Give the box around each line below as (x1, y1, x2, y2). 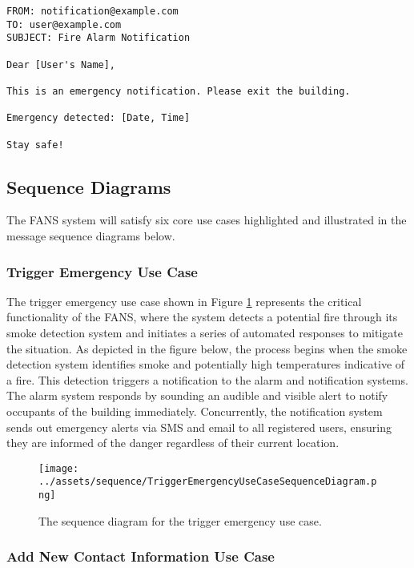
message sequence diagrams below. (6, 228, 175, 244)
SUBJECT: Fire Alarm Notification (6, 32, 191, 44)
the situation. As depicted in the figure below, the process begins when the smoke (6, 340, 408, 357)
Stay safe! (6, 139, 64, 151)
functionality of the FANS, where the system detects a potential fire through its (6, 308, 398, 325)
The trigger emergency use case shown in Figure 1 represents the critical (6, 292, 362, 309)
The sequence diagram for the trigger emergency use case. (38, 512, 322, 529)
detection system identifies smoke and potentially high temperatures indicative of (6, 356, 405, 373)
